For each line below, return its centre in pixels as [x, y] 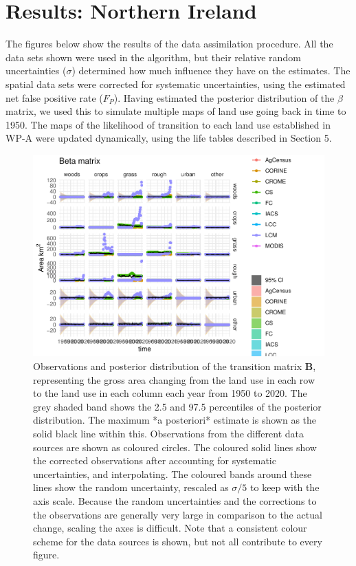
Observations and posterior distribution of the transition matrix [168, 366]
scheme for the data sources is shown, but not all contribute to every [178, 541]
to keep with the [285, 487]
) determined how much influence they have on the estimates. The [211, 70]
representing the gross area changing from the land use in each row [174, 379]
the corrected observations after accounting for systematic [155, 460]
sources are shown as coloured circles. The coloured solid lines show [175, 447]
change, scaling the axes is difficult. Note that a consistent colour [170, 528]
